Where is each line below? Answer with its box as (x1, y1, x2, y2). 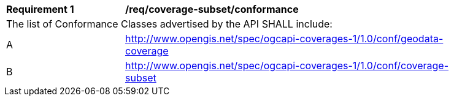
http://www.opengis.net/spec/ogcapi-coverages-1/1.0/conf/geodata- (125, 32, 444, 45)
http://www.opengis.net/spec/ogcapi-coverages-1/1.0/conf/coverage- (125, 59, 449, 72)
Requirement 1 (6, 3, 74, 15)
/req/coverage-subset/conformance (125, 3, 299, 15)
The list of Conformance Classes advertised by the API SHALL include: (6, 18, 333, 30)
